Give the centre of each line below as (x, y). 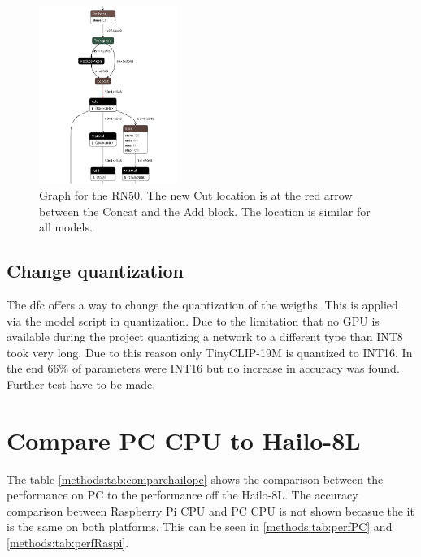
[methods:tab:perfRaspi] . (68, 543)
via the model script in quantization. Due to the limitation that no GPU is (193, 320)
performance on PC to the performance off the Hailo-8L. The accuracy (182, 495)
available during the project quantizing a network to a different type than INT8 (205, 337)
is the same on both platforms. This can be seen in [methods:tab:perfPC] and (200, 527)
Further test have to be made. (81, 384)
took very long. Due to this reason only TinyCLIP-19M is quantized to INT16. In (210, 352)
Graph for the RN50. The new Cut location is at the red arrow (196, 195)
